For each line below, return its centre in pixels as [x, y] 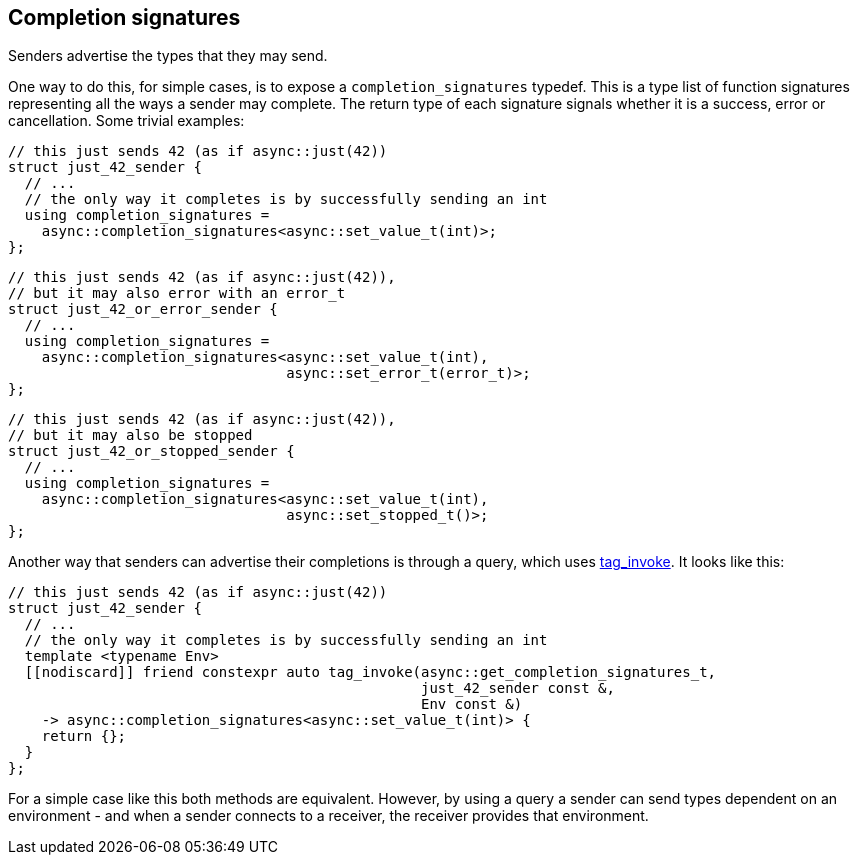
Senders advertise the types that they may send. [168, 56]
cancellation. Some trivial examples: [126, 121]
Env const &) [472, 704]
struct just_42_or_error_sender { [143, 309]
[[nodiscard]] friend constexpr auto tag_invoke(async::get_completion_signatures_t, [370, 672]
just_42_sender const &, [518, 688]
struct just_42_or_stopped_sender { [151, 451]
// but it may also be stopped [130, 435]
